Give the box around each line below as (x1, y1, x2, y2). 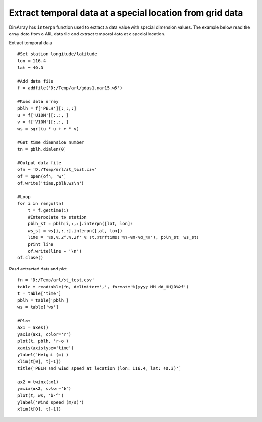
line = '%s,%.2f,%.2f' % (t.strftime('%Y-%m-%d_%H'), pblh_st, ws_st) (27, 235, 199, 240)
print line (27, 241, 54, 247)
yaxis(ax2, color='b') (17, 386, 72, 391)
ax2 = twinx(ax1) (17, 379, 59, 385)
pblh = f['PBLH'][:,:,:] (17, 105, 77, 111)
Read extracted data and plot (9, 266, 67, 271)
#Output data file (17, 160, 62, 165)
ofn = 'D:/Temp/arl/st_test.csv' (17, 167, 97, 172)
